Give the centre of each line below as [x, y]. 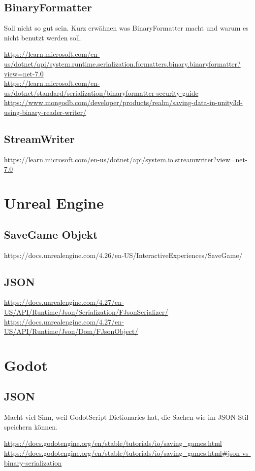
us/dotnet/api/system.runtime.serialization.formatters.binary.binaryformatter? [122, 63]
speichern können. [31, 426]
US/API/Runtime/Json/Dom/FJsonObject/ [71, 331]
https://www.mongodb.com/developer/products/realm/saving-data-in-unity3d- [123, 102]
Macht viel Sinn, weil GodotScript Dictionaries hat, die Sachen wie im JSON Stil [126, 417]
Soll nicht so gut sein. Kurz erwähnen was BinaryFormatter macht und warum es [126, 28]
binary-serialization [33, 462]
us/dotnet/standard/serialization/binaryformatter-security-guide [101, 92]
